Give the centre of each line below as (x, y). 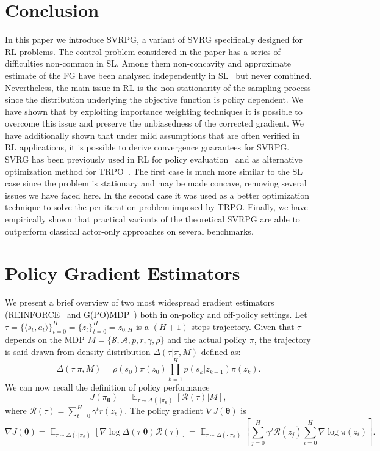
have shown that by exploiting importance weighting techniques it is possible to (154, 111)
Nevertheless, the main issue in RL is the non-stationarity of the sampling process (158, 87)
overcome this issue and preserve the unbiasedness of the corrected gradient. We (154, 123)
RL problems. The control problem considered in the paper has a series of (143, 51)
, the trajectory (282, 339)
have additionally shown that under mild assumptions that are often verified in (152, 135)
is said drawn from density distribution (78, 351)
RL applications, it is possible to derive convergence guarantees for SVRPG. (147, 147)
